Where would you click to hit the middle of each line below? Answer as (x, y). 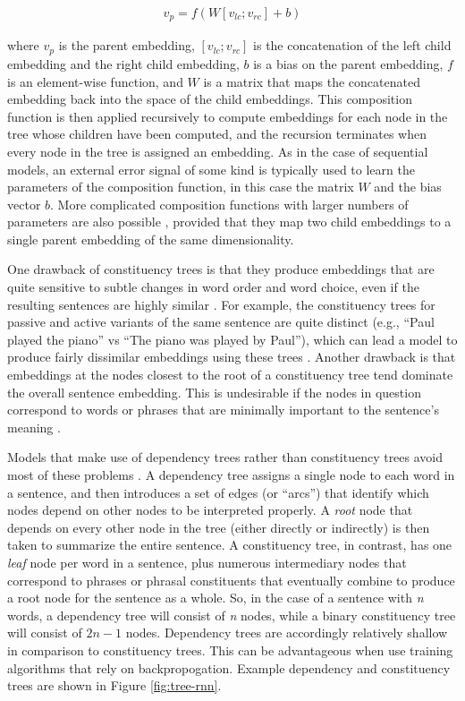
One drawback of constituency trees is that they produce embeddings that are (221, 269)
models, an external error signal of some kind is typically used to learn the (211, 169)
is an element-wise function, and (95, 81)
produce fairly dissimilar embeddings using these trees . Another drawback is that (232, 357)
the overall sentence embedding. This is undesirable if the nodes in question (214, 392)
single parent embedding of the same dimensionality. (151, 239)
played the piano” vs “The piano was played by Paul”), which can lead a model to (232, 339)
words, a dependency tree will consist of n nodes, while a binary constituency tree (232, 615)
